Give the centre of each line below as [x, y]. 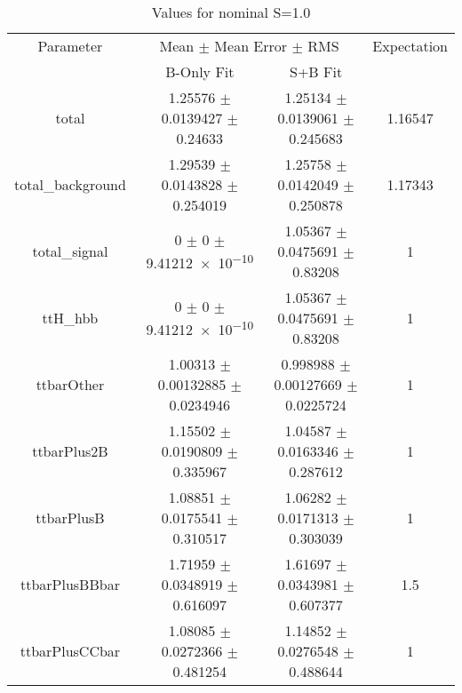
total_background [70, 184]
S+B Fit [316, 72]
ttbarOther [70, 384]
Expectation [410, 46]
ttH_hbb [70, 318]
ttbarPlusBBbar [70, 584]
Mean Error [251, 46]
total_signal [70, 251]
